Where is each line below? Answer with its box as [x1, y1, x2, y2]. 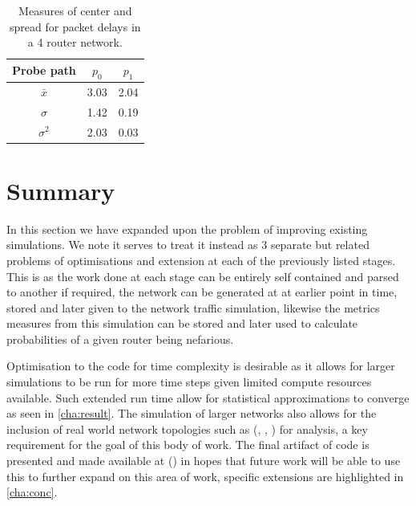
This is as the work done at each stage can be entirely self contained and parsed [6, 267, 399, 284]
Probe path [12, 62, 76, 79]
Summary [6, 173, 115, 206]
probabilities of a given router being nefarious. [6, 330, 234, 347]
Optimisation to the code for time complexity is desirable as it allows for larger [6, 357, 395, 374]
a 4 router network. [27, 34, 123, 51]
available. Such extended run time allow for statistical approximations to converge [6, 389, 410, 406]
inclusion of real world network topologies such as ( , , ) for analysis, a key [6, 420, 368, 437]
